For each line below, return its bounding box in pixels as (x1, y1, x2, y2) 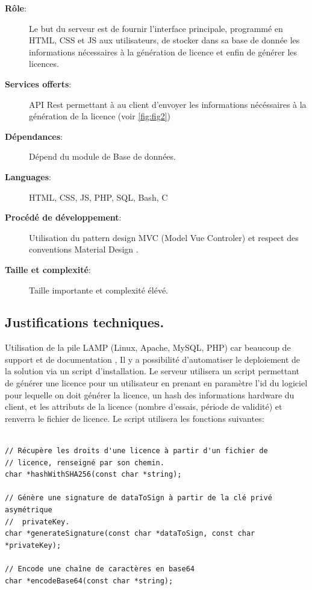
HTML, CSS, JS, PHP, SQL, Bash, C (29, 190, 168, 203)
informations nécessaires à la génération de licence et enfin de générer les (29, 45, 298, 58)
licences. (29, 57, 59, 70)
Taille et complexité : (5, 263, 91, 275)
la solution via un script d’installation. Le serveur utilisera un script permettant (5, 365, 299, 377)
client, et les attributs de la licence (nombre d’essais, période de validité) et (5, 400, 282, 413)
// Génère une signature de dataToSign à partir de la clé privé (5, 494, 272, 503)
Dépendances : (5, 130, 63, 142)
